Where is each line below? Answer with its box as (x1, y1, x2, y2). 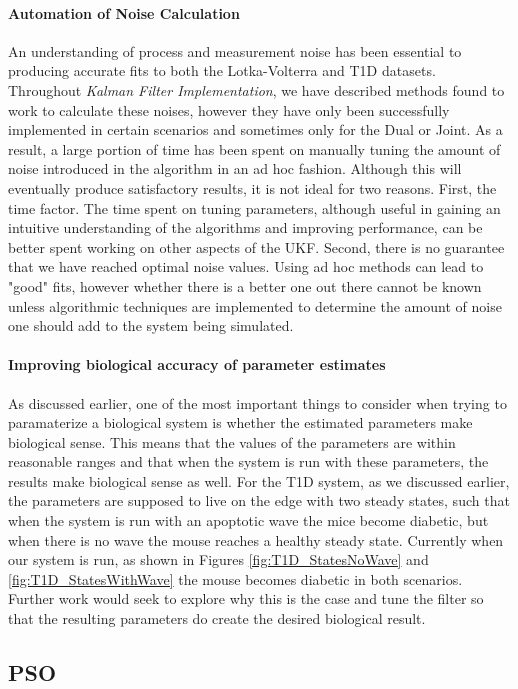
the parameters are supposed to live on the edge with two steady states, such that (8, 490, 510, 511)
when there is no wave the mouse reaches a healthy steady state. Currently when (8, 529, 504, 550)
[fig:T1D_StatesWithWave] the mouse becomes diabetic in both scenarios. (8, 568, 463, 589)
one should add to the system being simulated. (8, 315, 294, 336)
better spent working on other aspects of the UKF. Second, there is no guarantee (8, 236, 505, 257)
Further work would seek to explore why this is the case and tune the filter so (8, 588, 484, 609)
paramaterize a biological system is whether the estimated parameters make (8, 412, 473, 433)
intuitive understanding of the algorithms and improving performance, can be (8, 217, 483, 238)
